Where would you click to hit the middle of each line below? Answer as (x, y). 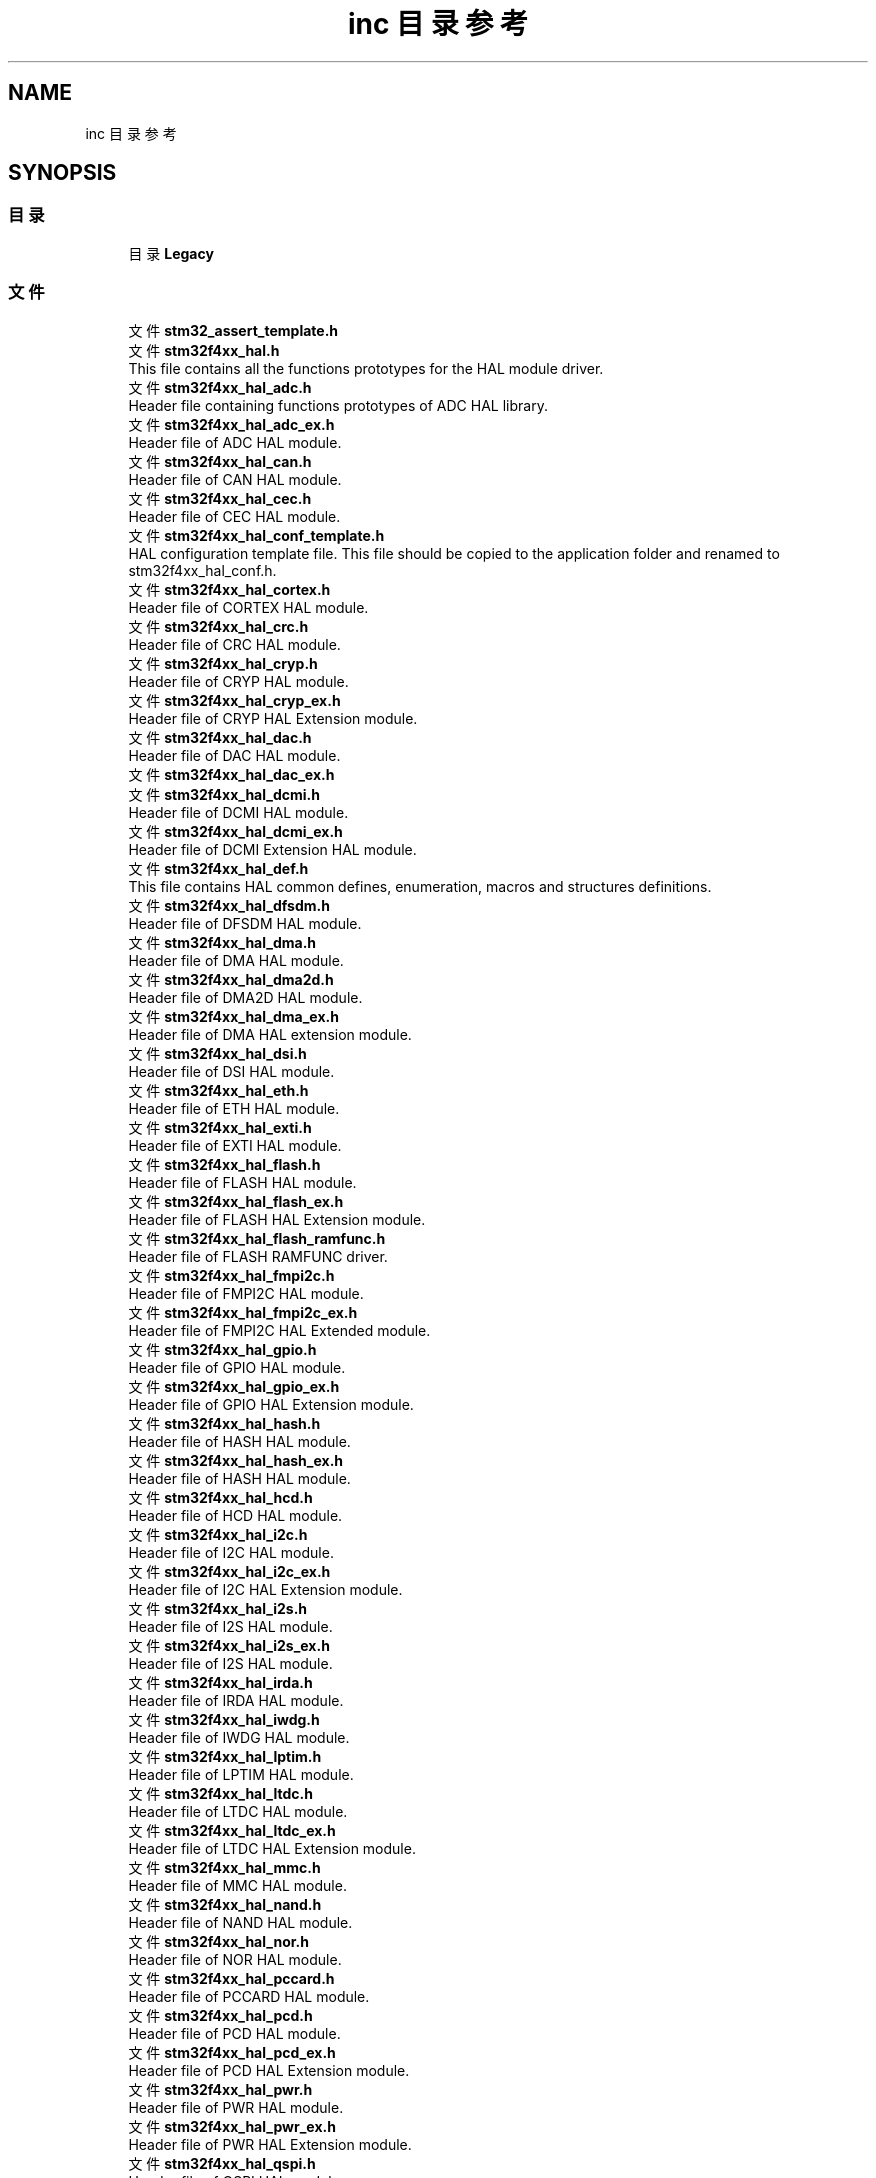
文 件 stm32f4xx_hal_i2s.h (218, 1608)
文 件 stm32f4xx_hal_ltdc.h (220, 1793)
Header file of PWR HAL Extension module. (270, 2144)
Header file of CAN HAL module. (235, 479)
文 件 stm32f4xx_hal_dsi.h (217, 1053)
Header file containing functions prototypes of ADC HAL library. (338, 405)
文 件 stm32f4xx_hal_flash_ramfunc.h (257, 1238)
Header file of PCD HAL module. (234, 2033)
